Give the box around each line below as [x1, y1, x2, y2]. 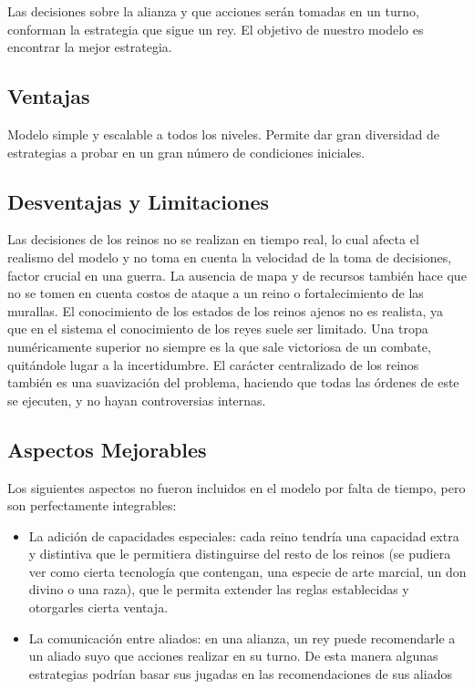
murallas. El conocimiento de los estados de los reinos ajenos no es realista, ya [7, 301, 444, 320]
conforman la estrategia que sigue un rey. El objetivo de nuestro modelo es [7, 19, 424, 38]
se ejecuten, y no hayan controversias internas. [7, 390, 266, 409]
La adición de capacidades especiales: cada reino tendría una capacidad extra [28, 526, 459, 545]
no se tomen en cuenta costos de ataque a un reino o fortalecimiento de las [7, 283, 424, 303]
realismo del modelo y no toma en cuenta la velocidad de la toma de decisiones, [7, 247, 452, 266]
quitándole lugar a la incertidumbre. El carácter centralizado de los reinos [7, 355, 419, 374]
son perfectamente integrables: [7, 496, 177, 515]
